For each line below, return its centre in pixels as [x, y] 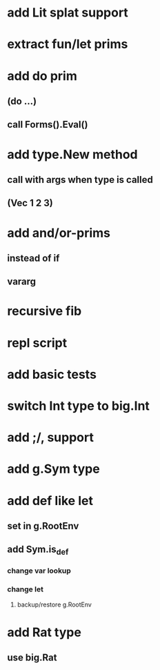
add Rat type [44, 632]
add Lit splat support [68, 13]
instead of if [33, 258]
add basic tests [52, 374]
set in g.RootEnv [43, 526]
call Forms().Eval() [48, 125]
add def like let [50, 501]
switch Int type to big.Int [79, 406]
